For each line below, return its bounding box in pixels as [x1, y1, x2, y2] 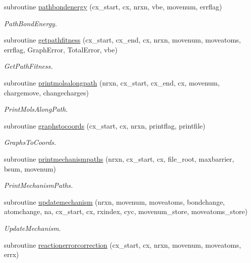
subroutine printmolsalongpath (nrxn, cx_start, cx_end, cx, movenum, [4, 77, 220, 88]
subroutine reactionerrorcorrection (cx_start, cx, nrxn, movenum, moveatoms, [4, 239, 241, 250]
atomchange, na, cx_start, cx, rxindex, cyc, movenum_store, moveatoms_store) [4, 206, 248, 217]
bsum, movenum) [4, 163, 56, 174]
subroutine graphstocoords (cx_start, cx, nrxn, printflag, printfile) [4, 120, 205, 131]
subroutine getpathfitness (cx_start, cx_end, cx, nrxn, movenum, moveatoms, [4, 35, 241, 45]
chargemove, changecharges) [4, 87, 89, 97]
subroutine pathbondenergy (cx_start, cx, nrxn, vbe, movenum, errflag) [4, 1, 222, 11]
